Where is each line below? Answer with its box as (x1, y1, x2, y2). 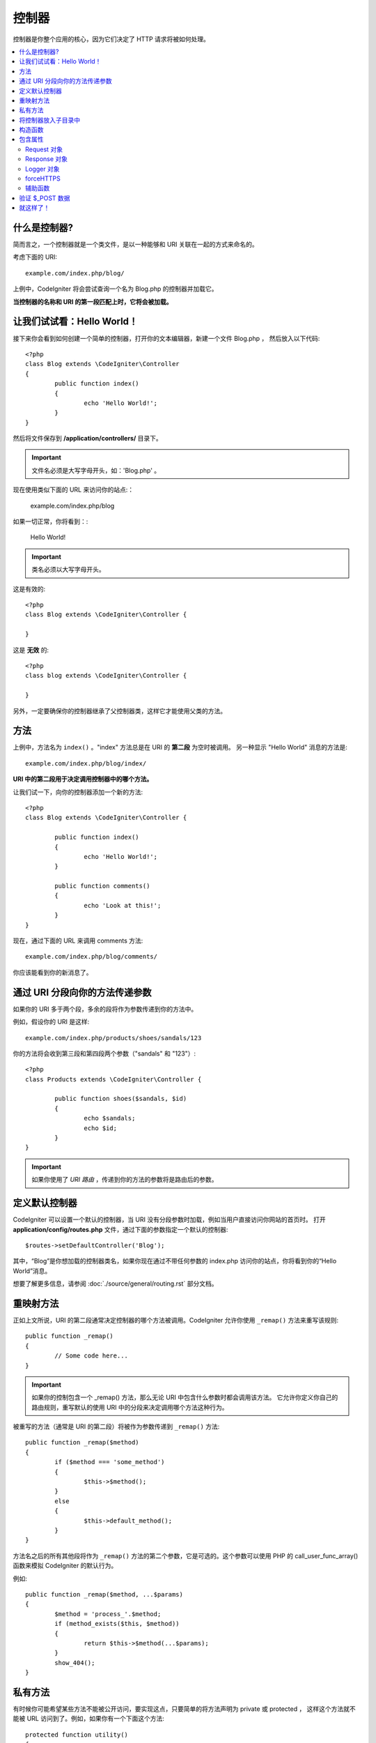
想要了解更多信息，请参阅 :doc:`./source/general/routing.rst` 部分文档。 (13, 1279, 218, 1288)
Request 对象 (25, 145, 63, 153)
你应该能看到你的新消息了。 (13, 968, 93, 976)
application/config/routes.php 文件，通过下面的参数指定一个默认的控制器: (13, 1225, 228, 1233)
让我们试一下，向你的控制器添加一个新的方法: (13, 788, 143, 796)
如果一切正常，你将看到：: (13, 517, 88, 526)
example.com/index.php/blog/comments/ (25, 952, 158, 961)
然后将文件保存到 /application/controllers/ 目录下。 (13, 434, 163, 443)
